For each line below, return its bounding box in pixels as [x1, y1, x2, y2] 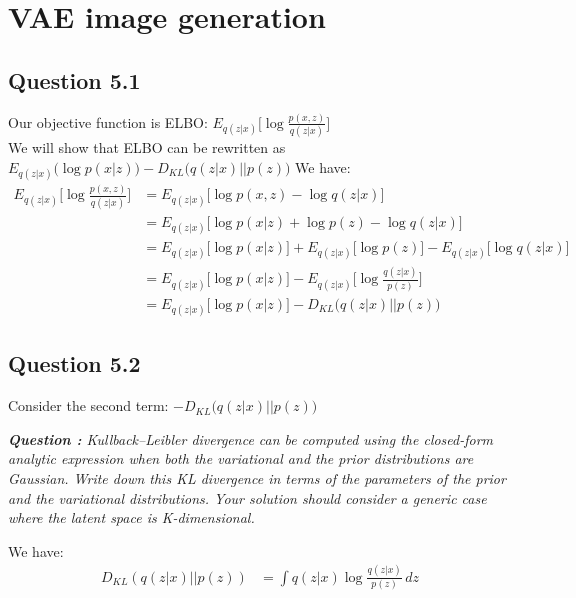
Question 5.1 [8, 64, 141, 95]
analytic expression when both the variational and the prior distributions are [8, 448, 474, 469]
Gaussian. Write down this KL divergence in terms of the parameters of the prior [8, 467, 506, 488]
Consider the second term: [8, 395, 169, 416]
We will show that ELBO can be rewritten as [8, 137, 286, 158]
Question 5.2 [8, 348, 141, 379]
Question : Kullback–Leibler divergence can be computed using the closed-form [8, 428, 494, 449]
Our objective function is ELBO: [8, 111, 208, 132]
